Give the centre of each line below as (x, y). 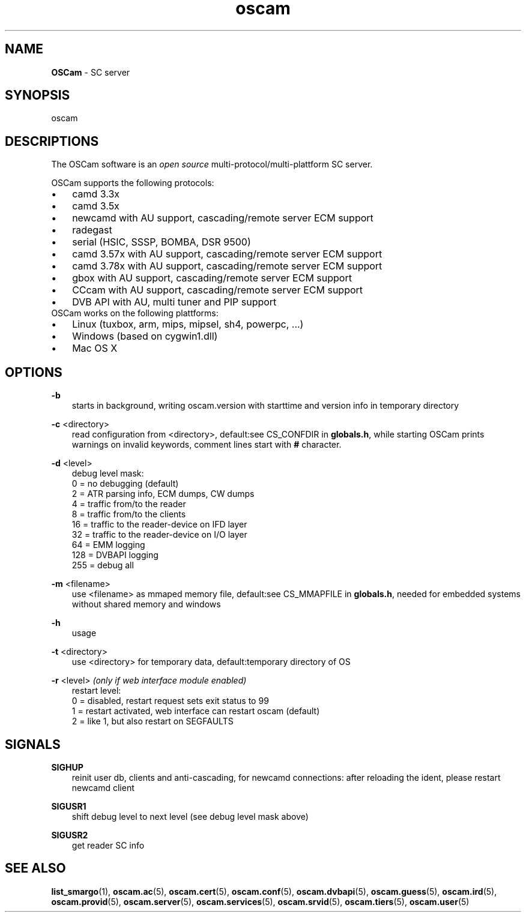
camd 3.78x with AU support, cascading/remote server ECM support (227, 266)
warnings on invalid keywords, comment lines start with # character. (207, 445)
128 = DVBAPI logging (115, 555)
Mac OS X (95, 348)
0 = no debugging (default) (125, 484)
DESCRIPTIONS (52, 141)
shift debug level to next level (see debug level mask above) (190, 816)
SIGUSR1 (69, 806)
